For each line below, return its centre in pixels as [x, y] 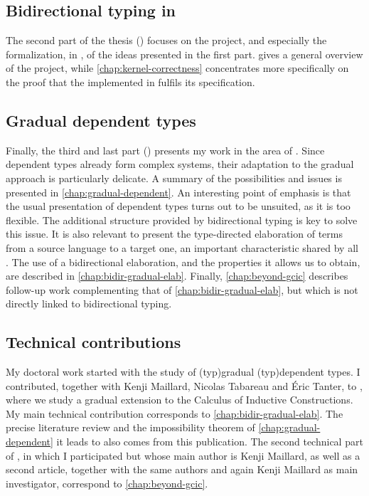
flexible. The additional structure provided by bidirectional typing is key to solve [182, 220]
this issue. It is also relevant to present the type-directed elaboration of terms [174, 234]
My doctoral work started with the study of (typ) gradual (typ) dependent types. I [183, 372]
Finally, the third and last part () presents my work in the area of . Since [165, 150]
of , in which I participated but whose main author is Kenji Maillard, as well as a [183, 455]
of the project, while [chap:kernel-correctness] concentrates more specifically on [177, 68]
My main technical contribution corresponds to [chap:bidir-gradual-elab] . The [175, 413]
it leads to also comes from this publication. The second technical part [210, 442]
